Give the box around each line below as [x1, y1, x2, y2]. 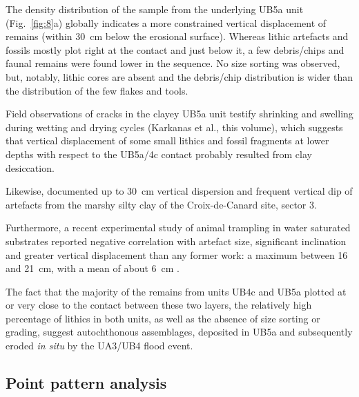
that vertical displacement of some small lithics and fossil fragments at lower [6, 133, 329, 148]
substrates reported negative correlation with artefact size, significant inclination [6, 233, 347, 248]
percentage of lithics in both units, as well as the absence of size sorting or [6, 311, 320, 325]
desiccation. [6, 160, 55, 175]
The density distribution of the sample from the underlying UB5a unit [6, 2, 304, 16]
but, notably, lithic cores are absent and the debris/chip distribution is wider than [6, 69, 353, 84]
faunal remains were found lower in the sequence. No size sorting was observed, [6, 56, 340, 70]
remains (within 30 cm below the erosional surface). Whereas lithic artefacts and [6, 29, 349, 43]
